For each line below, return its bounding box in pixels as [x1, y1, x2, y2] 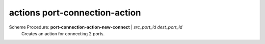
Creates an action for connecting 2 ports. [21, 30, 105, 36]
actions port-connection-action [9, 7, 141, 18]
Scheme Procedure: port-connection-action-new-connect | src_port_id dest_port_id [9, 24, 183, 30]
